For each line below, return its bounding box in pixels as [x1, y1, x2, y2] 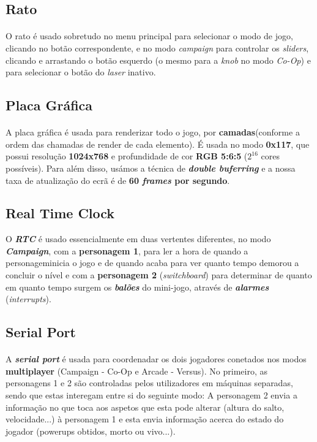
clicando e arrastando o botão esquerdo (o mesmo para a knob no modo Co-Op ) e [6, 53, 311, 66]
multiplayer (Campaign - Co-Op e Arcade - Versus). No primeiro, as [6, 364, 267, 377]
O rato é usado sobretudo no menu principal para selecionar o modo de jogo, [6, 29, 293, 42]
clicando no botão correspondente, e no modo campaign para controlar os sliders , [6, 41, 309, 54]
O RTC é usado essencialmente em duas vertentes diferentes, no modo [6, 232, 271, 245]
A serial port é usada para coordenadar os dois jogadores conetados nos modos [6, 352, 307, 365]
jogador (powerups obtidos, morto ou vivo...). [6, 424, 176, 437]
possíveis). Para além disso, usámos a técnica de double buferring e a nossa [6, 161, 296, 174]
